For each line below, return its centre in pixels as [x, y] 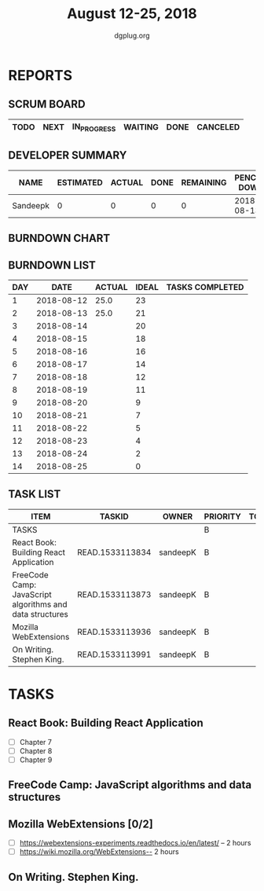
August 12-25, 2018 [132, 14]
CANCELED [218, 127]
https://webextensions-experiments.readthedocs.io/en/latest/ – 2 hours [135, 843]
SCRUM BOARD [47, 104]
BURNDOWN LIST [52, 265]
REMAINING [204, 182]
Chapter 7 [36, 742]
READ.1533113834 [114, 552]
